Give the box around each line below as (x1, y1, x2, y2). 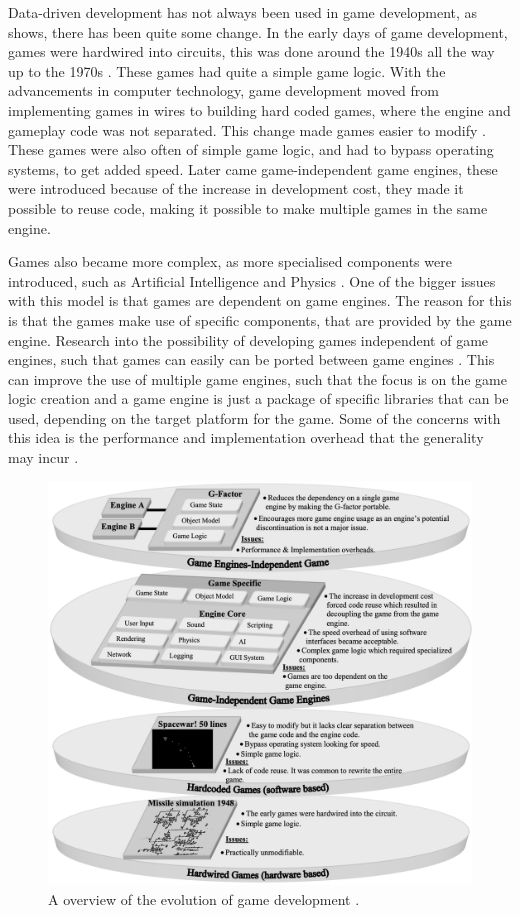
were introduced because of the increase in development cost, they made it (8, 178, 464, 199)
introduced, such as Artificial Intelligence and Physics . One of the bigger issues (8, 270, 496, 291)
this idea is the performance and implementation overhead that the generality (8, 427, 484, 448)
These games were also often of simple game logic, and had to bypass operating (8, 139, 494, 160)
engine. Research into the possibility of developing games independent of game (8, 329, 489, 350)
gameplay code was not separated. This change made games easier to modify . (8, 119, 486, 140)
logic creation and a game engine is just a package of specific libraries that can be (8, 388, 509, 409)
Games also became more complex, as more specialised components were (8, 251, 452, 272)
